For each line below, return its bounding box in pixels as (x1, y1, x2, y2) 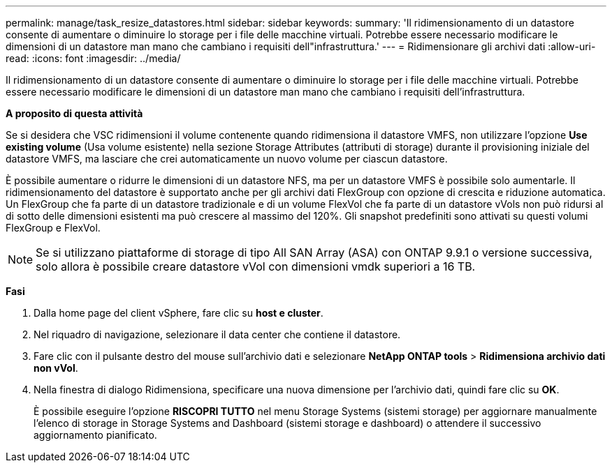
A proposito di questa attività (6, 107, 143, 119)
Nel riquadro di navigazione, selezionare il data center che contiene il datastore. (34, 329, 401, 340)
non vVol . (34, 362, 78, 374)
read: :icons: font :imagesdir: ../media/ (6, 52, 181, 64)
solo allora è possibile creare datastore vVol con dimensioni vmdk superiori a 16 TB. (36, 259, 476, 273)
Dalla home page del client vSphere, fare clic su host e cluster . (34, 307, 323, 319)
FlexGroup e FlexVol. (6, 222, 101, 234)
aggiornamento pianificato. (34, 429, 157, 441)
